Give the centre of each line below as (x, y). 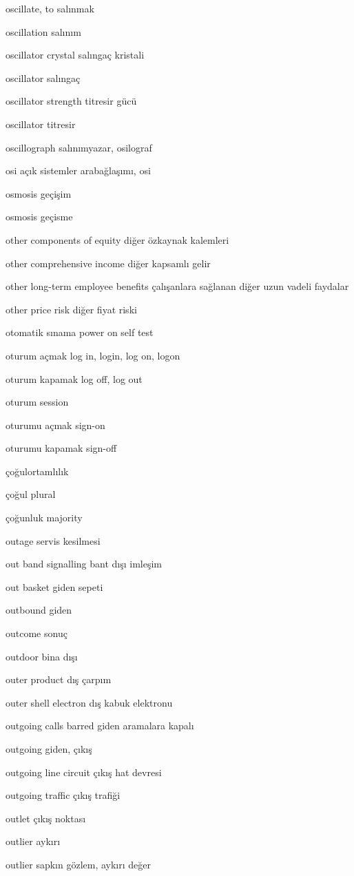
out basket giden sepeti (54, 586)
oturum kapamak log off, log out (74, 378)
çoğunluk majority (44, 518)
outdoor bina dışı (42, 656)
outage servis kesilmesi (53, 540)
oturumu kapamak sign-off (61, 448)
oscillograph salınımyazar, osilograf (79, 147)
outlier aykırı (33, 841)
